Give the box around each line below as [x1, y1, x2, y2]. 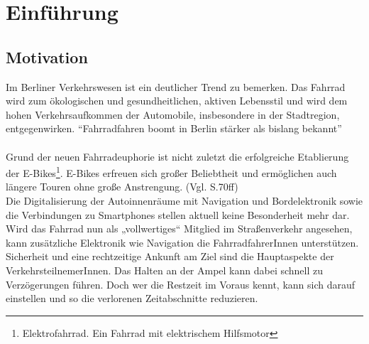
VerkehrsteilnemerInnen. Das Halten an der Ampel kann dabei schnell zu [6, 262, 324, 277]
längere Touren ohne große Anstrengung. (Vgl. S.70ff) [6, 179, 238, 194]
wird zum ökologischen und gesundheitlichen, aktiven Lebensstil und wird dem [6, 93, 348, 108]
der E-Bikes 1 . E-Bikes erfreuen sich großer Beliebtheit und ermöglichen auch [6, 163, 337, 180]
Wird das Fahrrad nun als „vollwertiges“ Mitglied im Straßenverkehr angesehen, [6, 221, 353, 236]
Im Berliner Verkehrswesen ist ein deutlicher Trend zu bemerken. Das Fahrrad [6, 79, 346, 94]
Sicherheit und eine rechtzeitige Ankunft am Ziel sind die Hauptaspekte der [6, 249, 334, 264]
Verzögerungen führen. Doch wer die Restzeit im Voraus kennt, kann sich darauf [6, 276, 356, 291]
